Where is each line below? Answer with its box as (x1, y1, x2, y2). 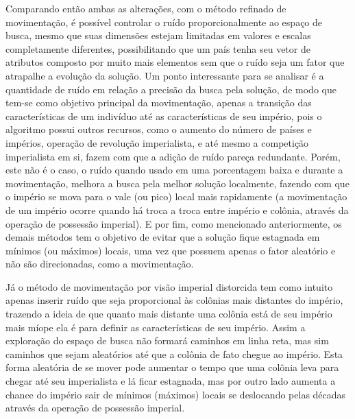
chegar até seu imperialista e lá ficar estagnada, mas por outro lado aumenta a (5, 374, 336, 388)
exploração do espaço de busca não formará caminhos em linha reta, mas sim (5, 333, 329, 348)
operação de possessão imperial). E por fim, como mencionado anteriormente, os (5, 216, 342, 230)
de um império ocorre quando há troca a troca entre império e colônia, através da (5, 202, 349, 217)
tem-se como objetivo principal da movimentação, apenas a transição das (5, 95, 312, 110)
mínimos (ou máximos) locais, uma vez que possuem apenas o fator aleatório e (5, 243, 336, 257)
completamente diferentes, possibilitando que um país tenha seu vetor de (5, 41, 310, 56)
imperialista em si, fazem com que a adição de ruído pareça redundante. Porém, (5, 149, 341, 163)
